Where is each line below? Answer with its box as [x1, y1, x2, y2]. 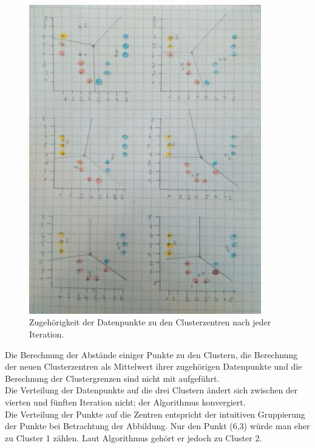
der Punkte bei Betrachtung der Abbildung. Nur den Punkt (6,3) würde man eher [5, 419, 310, 432]
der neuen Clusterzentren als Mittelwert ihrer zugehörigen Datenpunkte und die [5, 360, 302, 373]
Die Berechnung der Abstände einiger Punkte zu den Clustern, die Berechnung [5, 348, 298, 361]
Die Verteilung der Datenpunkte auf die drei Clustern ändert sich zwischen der [5, 384, 298, 396]
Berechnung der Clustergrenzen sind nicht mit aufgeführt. [5, 372, 220, 384]
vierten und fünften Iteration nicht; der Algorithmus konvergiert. [5, 395, 246, 408]
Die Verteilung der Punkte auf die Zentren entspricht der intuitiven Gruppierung [5, 407, 305, 420]
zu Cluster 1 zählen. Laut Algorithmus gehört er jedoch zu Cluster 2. [5, 431, 262, 444]
